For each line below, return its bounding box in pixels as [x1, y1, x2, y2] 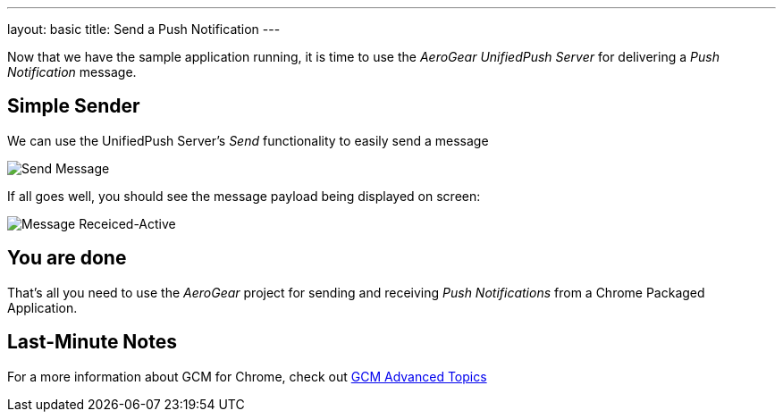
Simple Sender [7, 95, 140, 118]
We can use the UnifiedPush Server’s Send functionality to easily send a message [7, 132, 489, 148]
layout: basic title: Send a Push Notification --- [7, 21, 281, 37]
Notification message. [7, 64, 137, 80]
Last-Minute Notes [7, 331, 178, 354]
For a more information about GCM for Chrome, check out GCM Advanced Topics [7, 368, 487, 384]
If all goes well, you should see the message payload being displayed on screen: [7, 188, 481, 204]
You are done [7, 247, 127, 270]
